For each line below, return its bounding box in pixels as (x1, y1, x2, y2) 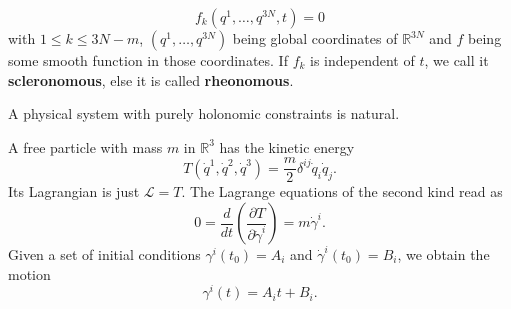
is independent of (310, 50, 415, 70)
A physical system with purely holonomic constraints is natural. (8, 103, 400, 124)
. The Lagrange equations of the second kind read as (181, 181, 503, 202)
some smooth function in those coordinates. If (8, 50, 288, 70)
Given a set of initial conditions (8, 244, 201, 265)
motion (8, 263, 51, 284)
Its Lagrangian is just (8, 181, 140, 202)
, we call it (424, 50, 489, 70)
